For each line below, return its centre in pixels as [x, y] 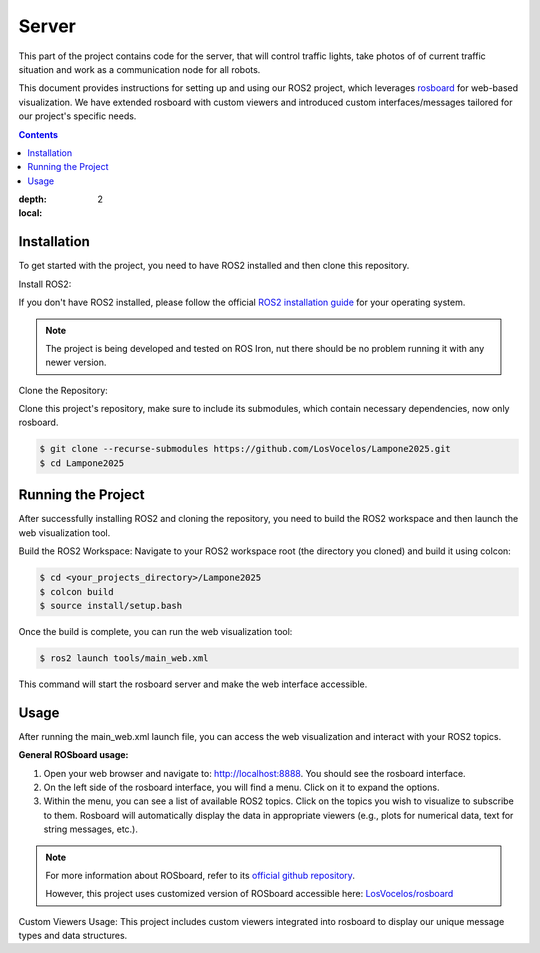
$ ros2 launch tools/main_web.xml [124, 658]
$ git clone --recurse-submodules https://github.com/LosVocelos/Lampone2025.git [245, 449]
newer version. [76, 362]
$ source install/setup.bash [111, 605]
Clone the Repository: [63, 390]
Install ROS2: [45, 284]
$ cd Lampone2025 [82, 463]
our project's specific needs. [77, 116]
